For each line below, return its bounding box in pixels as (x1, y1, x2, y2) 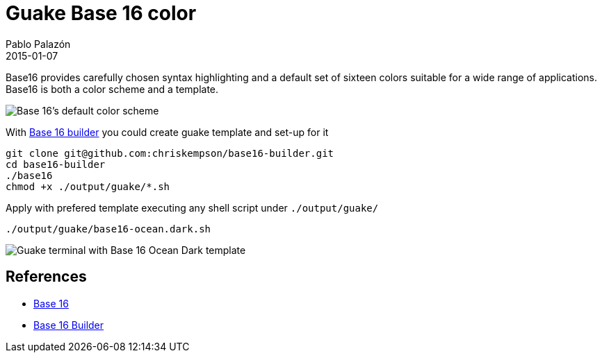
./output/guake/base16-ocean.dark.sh (6, 223, 211, 235)
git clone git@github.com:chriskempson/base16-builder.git (6, 147, 334, 159)
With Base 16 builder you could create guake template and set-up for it (6, 126, 329, 138)
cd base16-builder (6, 158, 106, 170)
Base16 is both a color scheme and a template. (6, 83, 219, 95)
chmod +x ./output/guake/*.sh (6, 180, 170, 192)
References (6, 268, 87, 286)
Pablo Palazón (6, 37, 71, 50)
